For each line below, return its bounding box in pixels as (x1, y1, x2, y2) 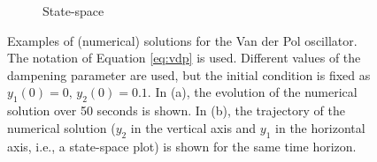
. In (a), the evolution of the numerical (147, 83, 358, 101)
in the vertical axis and (130, 118, 257, 136)
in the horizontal (275, 118, 365, 136)
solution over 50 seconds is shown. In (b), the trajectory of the (7, 101, 345, 120)
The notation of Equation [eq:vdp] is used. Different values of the (7, 48, 361, 67)
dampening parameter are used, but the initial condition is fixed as (7, 65, 371, 84)
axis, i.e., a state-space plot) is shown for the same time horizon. (7, 136, 357, 155)
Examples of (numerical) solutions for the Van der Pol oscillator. (7, 31, 358, 49)
